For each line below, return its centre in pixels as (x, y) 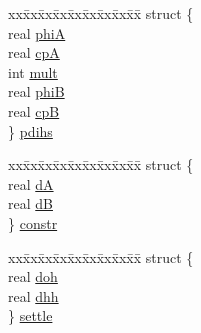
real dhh (33, 295)
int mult (33, 71)
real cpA (34, 52)
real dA (31, 183)
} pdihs (30, 130)
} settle (30, 315)
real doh (33, 276)
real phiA (37, 32)
